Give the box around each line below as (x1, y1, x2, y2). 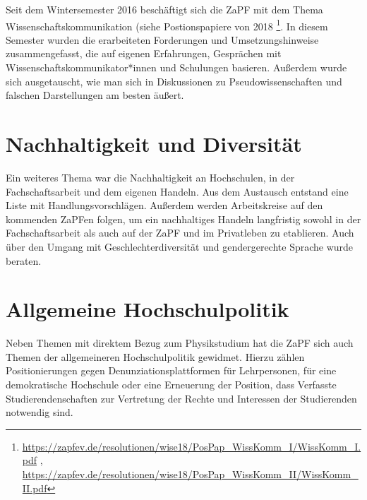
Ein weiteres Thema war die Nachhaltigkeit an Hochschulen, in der (6, 169, 295, 184)
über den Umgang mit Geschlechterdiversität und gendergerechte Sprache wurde (6, 239, 354, 254)
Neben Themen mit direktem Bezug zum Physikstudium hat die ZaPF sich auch (6, 335, 354, 350)
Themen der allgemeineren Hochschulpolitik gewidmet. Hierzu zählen (6, 349, 305, 364)
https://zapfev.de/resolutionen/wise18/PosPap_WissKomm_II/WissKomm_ (22, 466, 359, 481)
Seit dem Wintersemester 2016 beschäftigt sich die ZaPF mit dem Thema (6, 2, 323, 16)
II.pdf (22, 480, 47, 495)
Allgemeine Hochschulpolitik (6, 294, 289, 323)
